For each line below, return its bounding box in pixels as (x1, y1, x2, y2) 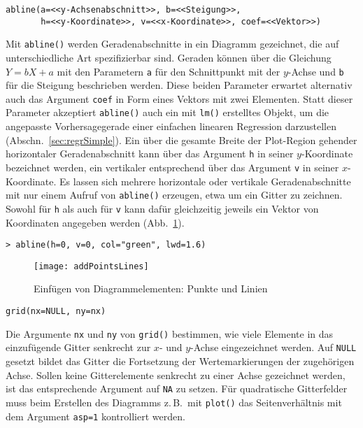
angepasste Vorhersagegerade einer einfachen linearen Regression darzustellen (6, 119, 337, 134)
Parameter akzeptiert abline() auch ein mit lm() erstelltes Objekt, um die (6, 105, 329, 120)
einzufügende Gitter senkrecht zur (6, 340, 151, 355)
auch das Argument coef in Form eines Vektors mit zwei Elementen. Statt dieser (6, 91, 353, 106)
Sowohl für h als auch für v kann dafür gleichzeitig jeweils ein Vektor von (6, 201, 319, 215)
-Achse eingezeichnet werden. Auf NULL (190, 340, 357, 355)
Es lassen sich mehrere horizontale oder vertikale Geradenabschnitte (59, 173, 351, 188)
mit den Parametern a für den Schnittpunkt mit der (57, 64, 280, 78)
